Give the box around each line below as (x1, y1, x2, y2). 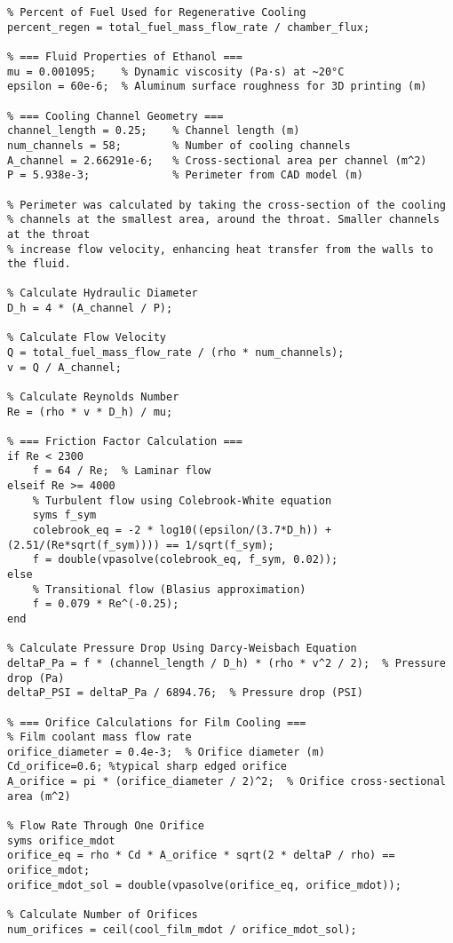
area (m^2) (7, 789, 71, 803)
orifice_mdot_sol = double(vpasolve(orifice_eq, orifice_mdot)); (7, 878, 401, 891)
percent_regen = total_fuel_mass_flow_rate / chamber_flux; (7, 20, 370, 34)
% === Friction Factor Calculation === (7, 435, 242, 448)
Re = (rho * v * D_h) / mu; (7, 405, 173, 418)
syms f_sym (32, 509, 97, 522)
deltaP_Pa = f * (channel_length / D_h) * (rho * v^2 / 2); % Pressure (7, 656, 446, 670)
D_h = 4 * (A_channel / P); (7, 302, 173, 315)
